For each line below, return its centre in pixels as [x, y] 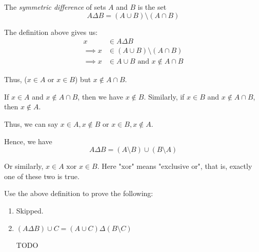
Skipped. [30, 211]
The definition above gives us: [51, 32]
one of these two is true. [42, 176]
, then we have [100, 96]
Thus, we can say [31, 124]
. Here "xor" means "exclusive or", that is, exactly [175, 166]
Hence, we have [28, 141]
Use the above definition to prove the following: [79, 193]
